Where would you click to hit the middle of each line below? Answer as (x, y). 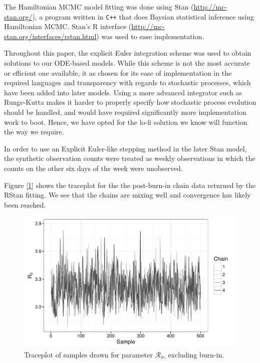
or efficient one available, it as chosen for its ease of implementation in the (118, 72)
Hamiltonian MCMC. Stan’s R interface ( (68, 26)
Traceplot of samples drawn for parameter (89, 354)
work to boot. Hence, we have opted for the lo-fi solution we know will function (126, 122)
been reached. (25, 204)
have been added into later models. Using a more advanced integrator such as (123, 92)
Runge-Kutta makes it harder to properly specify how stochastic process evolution (130, 102)
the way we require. (34, 132)
